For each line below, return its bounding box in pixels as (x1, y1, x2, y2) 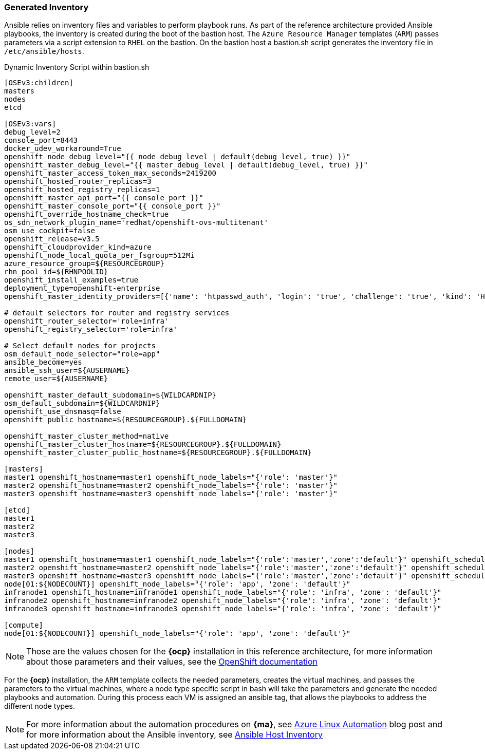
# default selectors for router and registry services (4, 309, 230, 317)
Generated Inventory (4, 2, 89, 12)
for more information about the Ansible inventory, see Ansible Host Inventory (26, 729, 323, 740)
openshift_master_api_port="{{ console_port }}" (4, 194, 203, 202)
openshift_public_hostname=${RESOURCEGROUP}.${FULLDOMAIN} (4, 416, 247, 424)
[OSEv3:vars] (4, 120, 57, 128)
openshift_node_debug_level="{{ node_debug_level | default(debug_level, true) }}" (4, 153, 351, 161)
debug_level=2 (4, 128, 61, 137)
